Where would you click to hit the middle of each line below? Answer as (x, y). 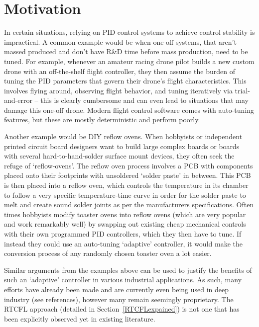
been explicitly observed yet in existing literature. (80, 318)
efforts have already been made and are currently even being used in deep (117, 289)
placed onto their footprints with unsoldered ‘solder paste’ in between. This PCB (128, 175)
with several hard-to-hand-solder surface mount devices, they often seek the (119, 156)
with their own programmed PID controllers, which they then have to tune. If (123, 234)
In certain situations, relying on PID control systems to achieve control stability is (129, 32)
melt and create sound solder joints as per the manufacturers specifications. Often (129, 204)
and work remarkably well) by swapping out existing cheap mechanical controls (125, 224)
